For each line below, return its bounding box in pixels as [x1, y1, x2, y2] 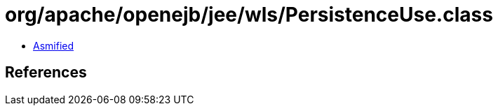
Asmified [33, 39, 74, 52]
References [5, 64, 87, 82]
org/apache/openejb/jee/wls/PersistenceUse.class [5, 3, 493, 27]
